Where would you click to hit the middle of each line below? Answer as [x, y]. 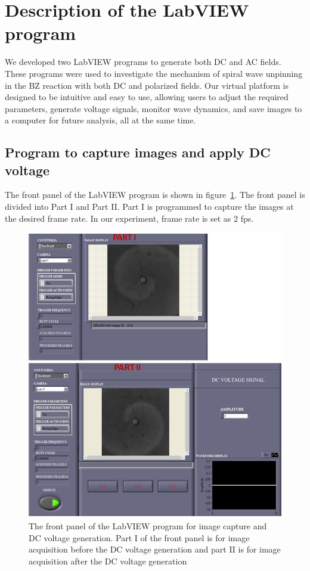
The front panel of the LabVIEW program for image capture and [148, 526]
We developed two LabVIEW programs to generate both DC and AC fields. [143, 62]
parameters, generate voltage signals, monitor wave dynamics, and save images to [154, 108]
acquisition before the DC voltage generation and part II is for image [155, 549]
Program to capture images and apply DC [138, 152]
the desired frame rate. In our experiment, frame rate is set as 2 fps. [129, 218]
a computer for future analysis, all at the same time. [100, 120]
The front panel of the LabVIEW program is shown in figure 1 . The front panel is [155, 195]
